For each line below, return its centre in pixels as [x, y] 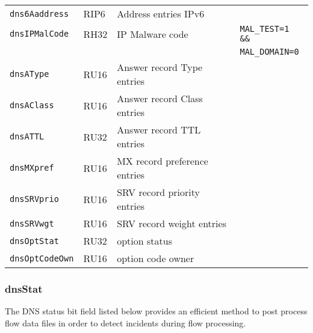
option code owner [156, 258]
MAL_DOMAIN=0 [269, 52]
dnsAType [29, 74]
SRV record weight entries [172, 223]
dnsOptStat [34, 241]
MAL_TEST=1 [265, 29]
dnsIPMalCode [39, 34]
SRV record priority [158, 192]
